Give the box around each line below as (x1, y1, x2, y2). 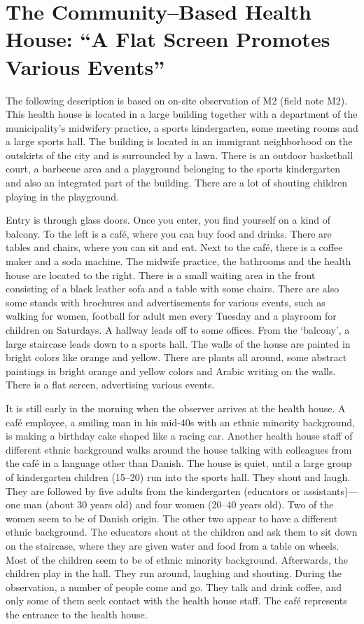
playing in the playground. (6, 189, 119, 203)
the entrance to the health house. (6, 606, 148, 621)
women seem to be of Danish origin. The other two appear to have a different (6, 510, 338, 525)
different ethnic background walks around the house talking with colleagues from (6, 442, 352, 456)
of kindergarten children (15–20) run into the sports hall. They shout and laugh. (6, 469, 351, 484)
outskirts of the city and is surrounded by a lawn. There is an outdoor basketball (6, 147, 353, 162)
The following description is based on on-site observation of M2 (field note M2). (6, 93, 348, 107)
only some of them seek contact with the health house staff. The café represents (6, 593, 347, 608)
